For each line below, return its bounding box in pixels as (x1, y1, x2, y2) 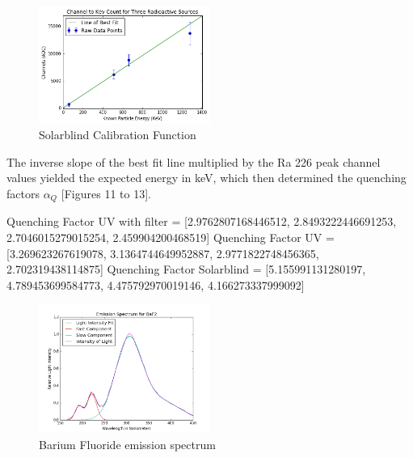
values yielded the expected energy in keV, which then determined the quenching (6, 169, 407, 186)
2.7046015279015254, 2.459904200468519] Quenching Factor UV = (6, 229, 335, 245)
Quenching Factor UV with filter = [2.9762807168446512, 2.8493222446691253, (6, 213, 397, 230)
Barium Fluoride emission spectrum (39, 435, 216, 452)
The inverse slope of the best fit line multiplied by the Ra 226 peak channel (6, 153, 381, 170)
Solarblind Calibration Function (39, 126, 196, 143)
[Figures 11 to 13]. (61, 184, 151, 201)
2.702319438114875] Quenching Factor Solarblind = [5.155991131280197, (6, 261, 366, 278)
